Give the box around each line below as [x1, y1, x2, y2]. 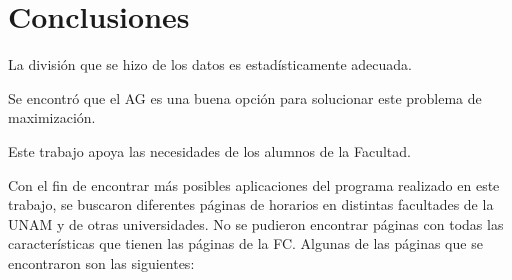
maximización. [8, 107, 96, 128]
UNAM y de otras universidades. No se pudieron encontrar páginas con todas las [8, 213, 504, 234]
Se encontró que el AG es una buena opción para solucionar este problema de [8, 87, 482, 108]
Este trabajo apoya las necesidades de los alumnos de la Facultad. [8, 140, 411, 161]
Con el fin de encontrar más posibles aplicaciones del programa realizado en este [8, 174, 500, 195]
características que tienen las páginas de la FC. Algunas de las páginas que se [8, 233, 483, 254]
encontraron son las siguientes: [8, 252, 195, 273]
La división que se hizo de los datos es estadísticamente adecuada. [8, 54, 412, 75]
